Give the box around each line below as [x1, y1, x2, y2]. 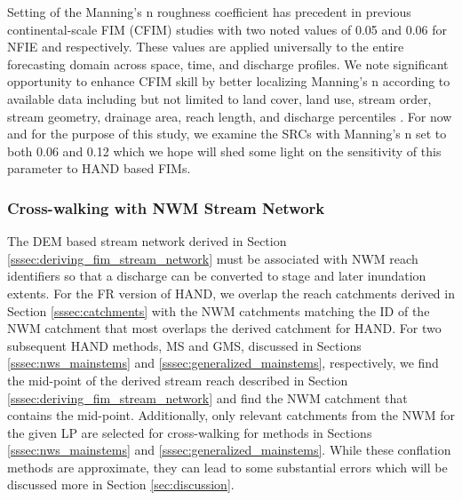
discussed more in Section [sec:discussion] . [7, 475, 235, 494]
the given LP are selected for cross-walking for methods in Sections [7, 423, 372, 441]
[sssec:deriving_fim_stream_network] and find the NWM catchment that [7, 388, 408, 407]
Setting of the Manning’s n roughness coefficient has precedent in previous [7, 3, 411, 20]
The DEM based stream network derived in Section [7, 232, 287, 250]
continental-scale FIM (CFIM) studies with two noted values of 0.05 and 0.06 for [7, 20, 448, 38]
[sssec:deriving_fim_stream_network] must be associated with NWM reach [7, 249, 418, 267]
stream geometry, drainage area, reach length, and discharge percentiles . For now [7, 107, 452, 125]
